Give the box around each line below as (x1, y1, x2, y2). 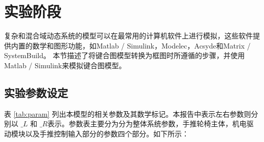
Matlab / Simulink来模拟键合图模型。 (4, 60, 126, 70)
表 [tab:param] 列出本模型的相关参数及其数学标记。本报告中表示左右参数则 (4, 108, 251, 119)
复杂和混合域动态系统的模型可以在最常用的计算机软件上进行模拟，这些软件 (4, 30, 253, 41)
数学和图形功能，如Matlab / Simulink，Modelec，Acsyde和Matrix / (32, 40, 251, 51)
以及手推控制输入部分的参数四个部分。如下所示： (25, 128, 189, 138)
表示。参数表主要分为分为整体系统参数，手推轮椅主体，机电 (47, 118, 247, 129)
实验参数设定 (4, 84, 68, 100)
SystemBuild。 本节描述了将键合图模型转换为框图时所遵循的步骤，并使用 (4, 50, 245, 61)
